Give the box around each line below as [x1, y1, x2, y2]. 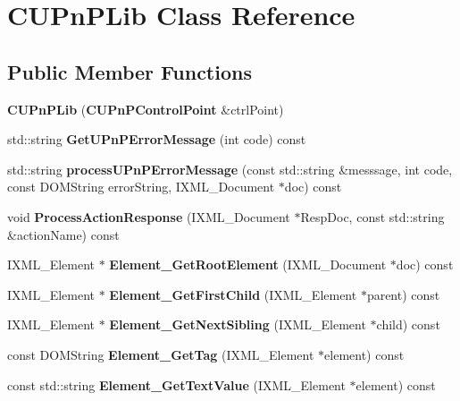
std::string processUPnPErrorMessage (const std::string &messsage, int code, [7, 159, 453, 178]
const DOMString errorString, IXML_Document [7, 177, 275, 196]
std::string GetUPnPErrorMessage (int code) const [7, 130, 306, 149]
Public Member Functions [7, 57, 252, 85]
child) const [376, 315, 440, 334]
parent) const [366, 285, 440, 303]
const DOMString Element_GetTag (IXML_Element [7, 345, 314, 363]
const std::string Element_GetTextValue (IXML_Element [7, 375, 346, 394]
